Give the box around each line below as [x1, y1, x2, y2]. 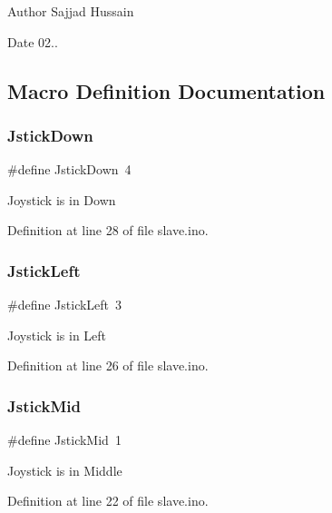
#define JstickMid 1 [7, 430, 122, 449]
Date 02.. [7, 32, 58, 51]
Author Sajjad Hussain [7, 2, 134, 20]
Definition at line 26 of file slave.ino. [7, 356, 209, 375]
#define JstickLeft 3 [7, 295, 122, 314]
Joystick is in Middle [7, 460, 122, 479]
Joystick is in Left [7, 325, 107, 344]
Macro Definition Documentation [7, 76, 326, 104]
